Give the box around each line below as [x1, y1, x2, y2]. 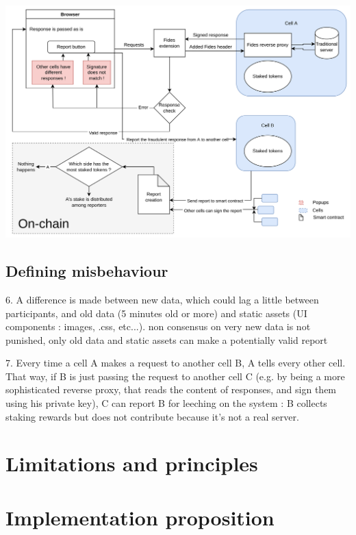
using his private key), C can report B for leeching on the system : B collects [5, 396, 327, 410]
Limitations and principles [5, 449, 258, 477]
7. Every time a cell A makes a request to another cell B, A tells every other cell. [5, 356, 346, 370]
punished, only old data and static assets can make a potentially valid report [5, 332, 328, 347]
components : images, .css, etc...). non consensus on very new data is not [5, 319, 311, 334]
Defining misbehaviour [5, 260, 168, 282]
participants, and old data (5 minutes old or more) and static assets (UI [5, 306, 307, 320]
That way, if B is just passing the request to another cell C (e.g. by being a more [5, 369, 345, 383]
